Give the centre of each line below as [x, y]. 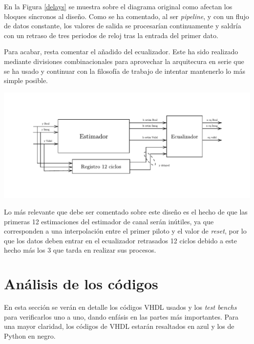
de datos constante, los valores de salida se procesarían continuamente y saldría [123, 26]
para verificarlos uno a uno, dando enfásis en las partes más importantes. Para [121, 316]
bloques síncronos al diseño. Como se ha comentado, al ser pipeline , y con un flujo [127, 16]
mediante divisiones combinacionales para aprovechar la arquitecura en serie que [124, 61]
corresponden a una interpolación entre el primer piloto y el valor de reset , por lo [125, 231]
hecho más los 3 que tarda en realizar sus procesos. [80, 250]
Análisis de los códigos [81, 284]
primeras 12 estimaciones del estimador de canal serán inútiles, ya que [109, 221]
